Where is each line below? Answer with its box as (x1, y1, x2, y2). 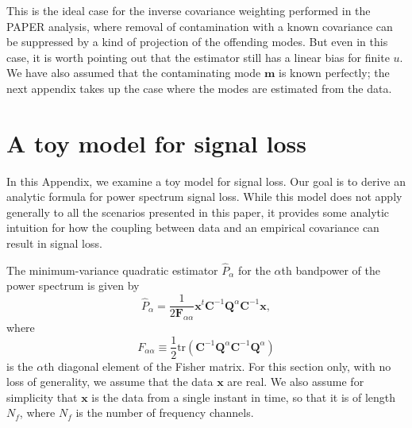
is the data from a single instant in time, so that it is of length (91, 388, 396, 405)
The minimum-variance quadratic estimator (6, 261, 218, 278)
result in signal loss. (6, 235, 102, 252)
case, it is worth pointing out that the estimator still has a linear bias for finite (6, 48, 390, 65)
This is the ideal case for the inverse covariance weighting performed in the (6, 2, 371, 18)
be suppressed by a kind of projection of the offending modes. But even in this (6, 33, 388, 50)
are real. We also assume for (227, 373, 364, 390)
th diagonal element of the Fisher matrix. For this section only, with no (44, 357, 391, 374)
